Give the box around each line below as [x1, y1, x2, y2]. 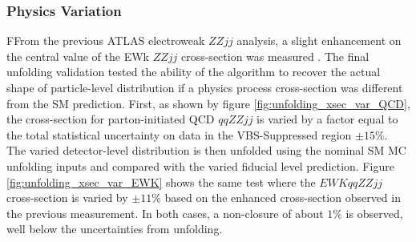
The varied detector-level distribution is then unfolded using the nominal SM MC [6, 142, 406, 159]
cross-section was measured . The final [180, 47, 370, 64]
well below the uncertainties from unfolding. [6, 220, 223, 237]
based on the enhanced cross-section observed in [164, 189, 401, 206]
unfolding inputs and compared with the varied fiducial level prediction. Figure [6, 157, 394, 174]
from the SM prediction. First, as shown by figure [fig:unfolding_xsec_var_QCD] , [6, 95, 410, 111]
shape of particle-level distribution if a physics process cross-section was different [6, 79, 403, 95]
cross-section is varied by [6, 189, 128, 206]
